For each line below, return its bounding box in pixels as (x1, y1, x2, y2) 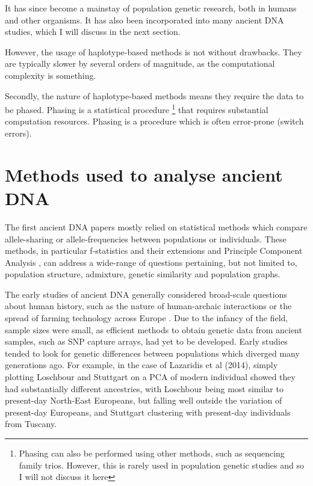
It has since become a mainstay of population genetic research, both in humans (5, 2, 297, 14)
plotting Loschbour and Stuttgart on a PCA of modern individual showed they (5, 371, 296, 383)
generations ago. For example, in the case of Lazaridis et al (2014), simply (5, 358, 278, 371)
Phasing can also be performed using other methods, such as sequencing (19, 447, 285, 459)
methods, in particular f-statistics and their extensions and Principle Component (5, 244, 303, 257)
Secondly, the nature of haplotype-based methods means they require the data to (5, 89, 304, 102)
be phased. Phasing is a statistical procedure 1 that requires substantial (5, 102, 268, 115)
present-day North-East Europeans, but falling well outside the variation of (5, 394, 282, 407)
